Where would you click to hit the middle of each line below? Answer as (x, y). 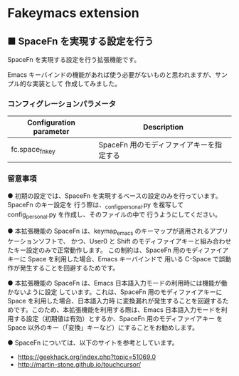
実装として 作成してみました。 (76, 84)
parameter (51, 132)
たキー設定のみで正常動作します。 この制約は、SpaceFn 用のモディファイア (118, 250)
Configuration (52, 122)
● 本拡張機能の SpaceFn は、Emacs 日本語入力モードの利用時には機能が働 (117, 283)
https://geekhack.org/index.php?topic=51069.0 (87, 357)
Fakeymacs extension (74, 13)
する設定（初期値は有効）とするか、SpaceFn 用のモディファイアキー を (118, 318)
